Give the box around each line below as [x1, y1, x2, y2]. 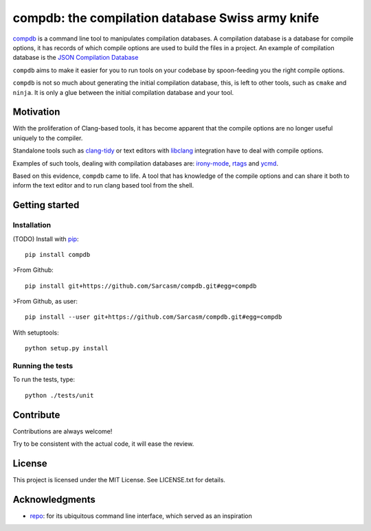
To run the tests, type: [12, 375, 76, 384]
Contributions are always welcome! [12, 427, 113, 436]
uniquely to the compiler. [12, 134, 83, 142]
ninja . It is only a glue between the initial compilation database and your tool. [12, 88, 234, 96]
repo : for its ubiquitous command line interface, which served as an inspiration [30, 512, 252, 520]
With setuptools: [12, 328, 60, 337]
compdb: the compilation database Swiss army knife [12, 10, 319, 25]
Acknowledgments [12, 493, 96, 505]
